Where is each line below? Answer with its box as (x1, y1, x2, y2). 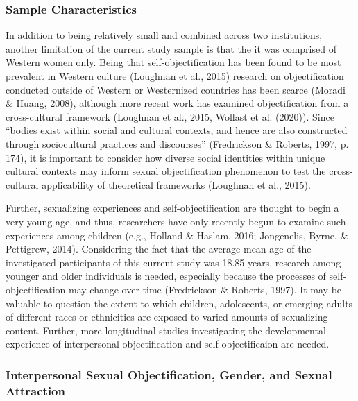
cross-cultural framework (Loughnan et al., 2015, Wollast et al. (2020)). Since (6, 109, 334, 123)
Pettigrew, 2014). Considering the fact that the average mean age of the (6, 241, 312, 256)
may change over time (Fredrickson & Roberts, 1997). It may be (69, 282, 342, 296)
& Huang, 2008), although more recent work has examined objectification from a (6, 96, 349, 110)
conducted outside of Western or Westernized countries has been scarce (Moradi (6, 82, 346, 96)
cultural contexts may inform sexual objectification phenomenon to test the (6, 164, 326, 178)
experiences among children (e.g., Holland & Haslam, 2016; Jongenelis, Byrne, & (6, 228, 348, 242)
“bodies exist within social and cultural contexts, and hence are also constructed (6, 123, 348, 137)
